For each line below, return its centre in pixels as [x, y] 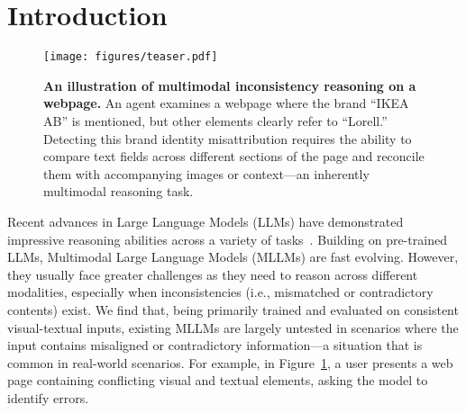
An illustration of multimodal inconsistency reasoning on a [230, 85]
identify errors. [48, 397]
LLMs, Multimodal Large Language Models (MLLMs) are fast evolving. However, [233, 257]
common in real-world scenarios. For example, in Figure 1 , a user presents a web [230, 362]
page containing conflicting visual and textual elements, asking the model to [218, 380]
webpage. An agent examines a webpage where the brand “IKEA [226, 103]
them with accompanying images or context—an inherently [206, 173]
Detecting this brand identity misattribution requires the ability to [228, 138]
